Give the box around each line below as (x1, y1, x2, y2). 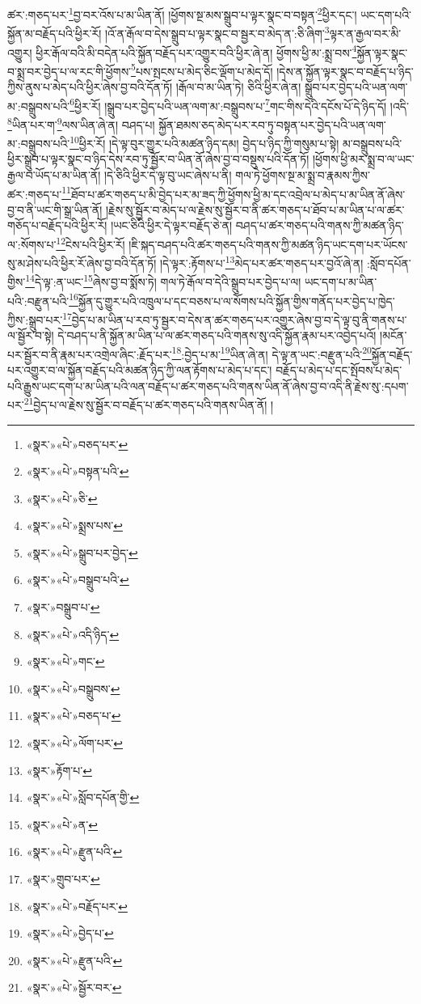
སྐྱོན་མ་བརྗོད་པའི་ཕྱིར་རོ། (7, 24, 102, 41)
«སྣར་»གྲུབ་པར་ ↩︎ (26, 871, 100, 887)
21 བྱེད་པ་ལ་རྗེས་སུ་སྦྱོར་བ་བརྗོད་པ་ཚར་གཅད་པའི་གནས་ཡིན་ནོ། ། (23, 394, 274, 413)
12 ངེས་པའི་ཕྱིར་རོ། (56, 233, 125, 252)
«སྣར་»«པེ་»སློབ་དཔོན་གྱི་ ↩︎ (26, 789, 140, 806)
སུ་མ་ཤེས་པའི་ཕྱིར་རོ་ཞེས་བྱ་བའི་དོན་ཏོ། (7, 254, 157, 271)
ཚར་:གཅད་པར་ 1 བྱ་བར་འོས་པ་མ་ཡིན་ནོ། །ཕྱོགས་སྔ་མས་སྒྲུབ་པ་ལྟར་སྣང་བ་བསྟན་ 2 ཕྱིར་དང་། (7, 4, 357, 23)
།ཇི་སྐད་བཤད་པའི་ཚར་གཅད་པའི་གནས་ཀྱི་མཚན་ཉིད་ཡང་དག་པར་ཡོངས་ (128, 235, 408, 252)
